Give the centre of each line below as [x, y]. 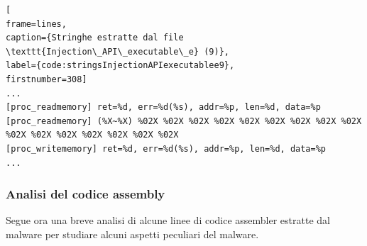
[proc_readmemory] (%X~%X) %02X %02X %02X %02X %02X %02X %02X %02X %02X [184, 121]
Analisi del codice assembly [86, 194]
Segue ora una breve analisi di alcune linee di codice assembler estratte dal [168, 220]
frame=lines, [36, 24]
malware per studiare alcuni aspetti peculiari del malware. [132, 234]
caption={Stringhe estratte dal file [95, 38]
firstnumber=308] [46, 79]
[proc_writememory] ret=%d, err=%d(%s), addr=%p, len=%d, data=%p [166, 149]
